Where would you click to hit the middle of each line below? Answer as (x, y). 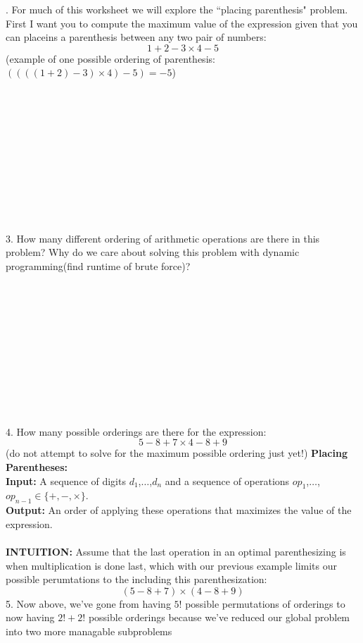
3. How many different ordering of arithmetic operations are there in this (163, 238)
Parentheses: (37, 467)
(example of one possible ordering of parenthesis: (110, 58)
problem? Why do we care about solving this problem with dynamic (153, 252)
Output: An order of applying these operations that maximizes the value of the (179, 510)
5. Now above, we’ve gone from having (88, 603)
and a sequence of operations (227, 480)
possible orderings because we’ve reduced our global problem (219, 617)
